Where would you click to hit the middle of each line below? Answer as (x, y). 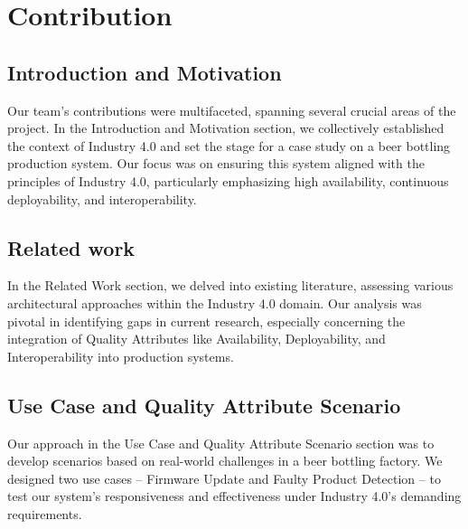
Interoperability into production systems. (121, 356)
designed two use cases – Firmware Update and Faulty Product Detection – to (224, 478)
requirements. (45, 513)
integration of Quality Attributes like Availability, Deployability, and (197, 339)
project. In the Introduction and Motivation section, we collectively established (226, 128)
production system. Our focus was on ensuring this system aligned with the (216, 163)
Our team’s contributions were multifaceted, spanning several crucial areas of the (232, 110)
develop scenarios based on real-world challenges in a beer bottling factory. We (225, 461)
